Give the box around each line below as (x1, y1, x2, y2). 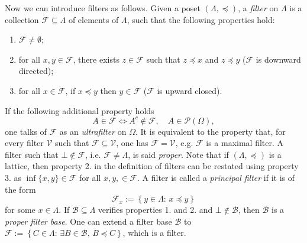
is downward (256, 53, 301, 65)
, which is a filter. (122, 226, 186, 239)
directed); (18, 64, 54, 77)
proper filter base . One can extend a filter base (5, 215, 172, 227)
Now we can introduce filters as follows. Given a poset (5, 2, 201, 14)
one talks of (5, 125, 47, 137)
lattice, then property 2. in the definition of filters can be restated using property (5, 160, 299, 172)
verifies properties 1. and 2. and (98, 203, 213, 216)
